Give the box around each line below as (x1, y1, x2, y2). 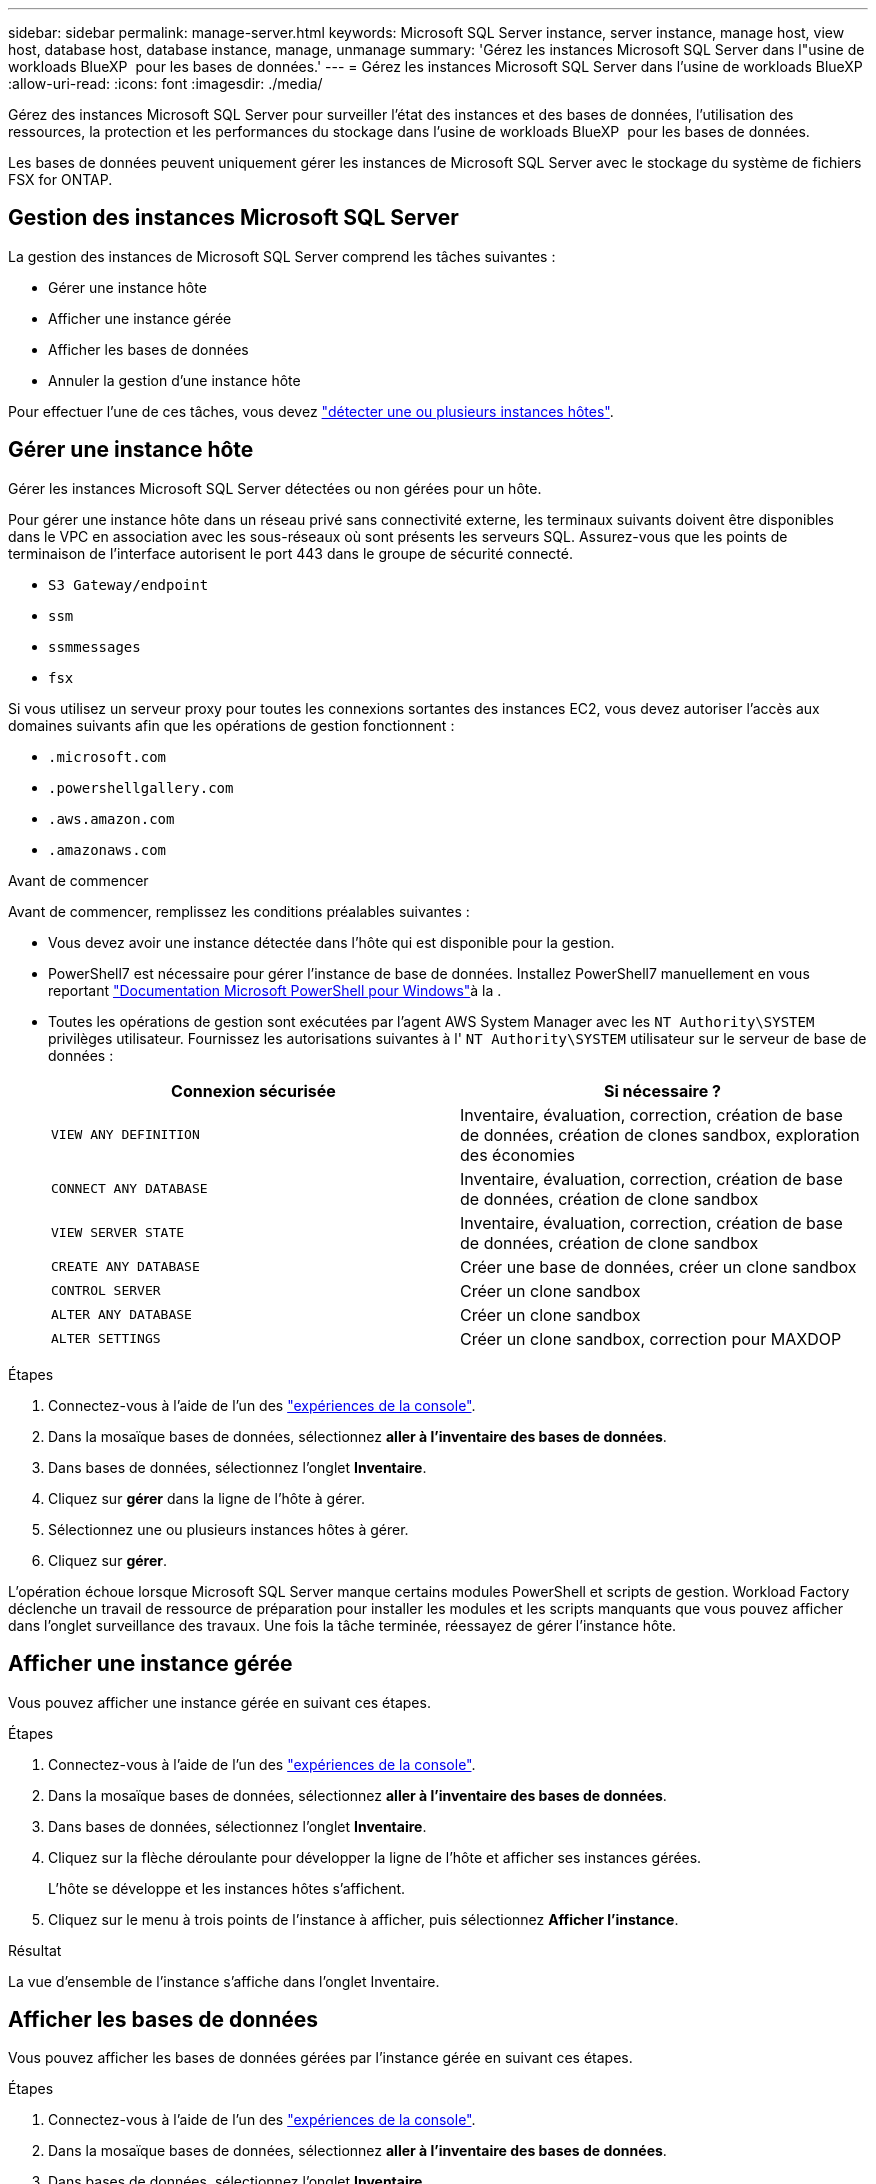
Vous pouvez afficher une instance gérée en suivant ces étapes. (8, 1693, 431, 1711)
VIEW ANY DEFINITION (51, 1127, 200, 1143)
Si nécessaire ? (604, 1080, 721, 1101)
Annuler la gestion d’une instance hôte (48, 371, 301, 389)
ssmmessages (48, 638, 141, 655)
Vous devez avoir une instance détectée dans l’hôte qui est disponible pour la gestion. (48, 933, 615, 951)
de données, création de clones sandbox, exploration (460, 1124, 860, 1145)
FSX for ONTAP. (8, 171, 113, 188)
